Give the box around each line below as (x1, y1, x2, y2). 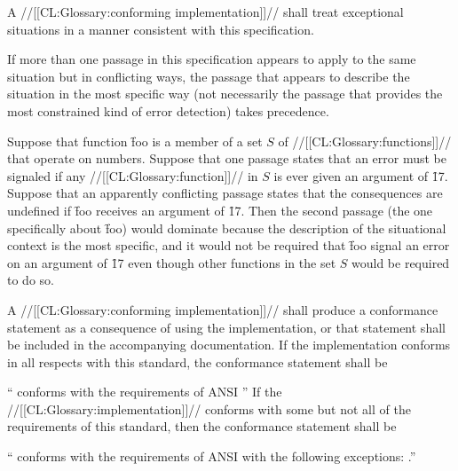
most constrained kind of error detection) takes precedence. (7, 101, 329, 120)
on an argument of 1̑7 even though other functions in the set (7, 253, 336, 271)
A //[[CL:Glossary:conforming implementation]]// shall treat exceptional (7, 3, 404, 20)
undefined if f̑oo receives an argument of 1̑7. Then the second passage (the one (7, 200, 433, 219)
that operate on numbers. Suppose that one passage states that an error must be (7, 149, 446, 168)
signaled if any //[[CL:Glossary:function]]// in (7, 166, 258, 184)
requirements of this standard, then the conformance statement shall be (7, 417, 397, 436)
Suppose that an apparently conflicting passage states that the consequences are (7, 184, 443, 202)
